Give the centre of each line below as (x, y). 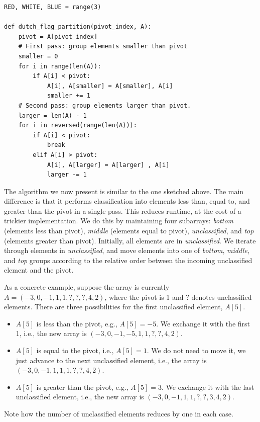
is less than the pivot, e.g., (77, 323)
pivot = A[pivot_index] (58, 36)
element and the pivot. (39, 270)
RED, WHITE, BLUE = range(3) (53, 7)
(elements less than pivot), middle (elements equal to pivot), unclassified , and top (129, 231)
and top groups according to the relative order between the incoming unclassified (128, 260)
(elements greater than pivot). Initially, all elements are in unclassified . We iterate (130, 240)
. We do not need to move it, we (196, 350)
